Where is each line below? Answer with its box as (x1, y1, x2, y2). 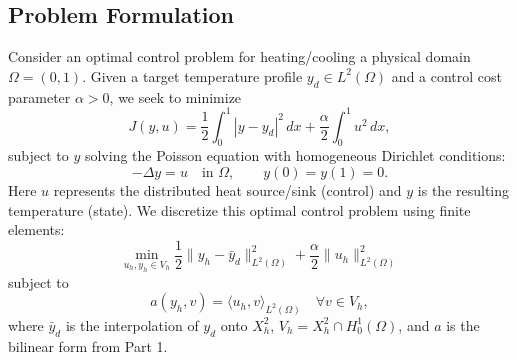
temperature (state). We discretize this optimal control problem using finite (8, 199, 471, 220)
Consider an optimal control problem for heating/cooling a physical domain (8, 46, 471, 67)
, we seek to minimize (109, 86, 242, 107)
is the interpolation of (65, 314, 199, 335)
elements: (8, 219, 65, 240)
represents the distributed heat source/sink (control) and (53, 180, 402, 201)
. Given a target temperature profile (82, 65, 303, 86)
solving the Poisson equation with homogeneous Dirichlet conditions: (84, 145, 506, 166)
